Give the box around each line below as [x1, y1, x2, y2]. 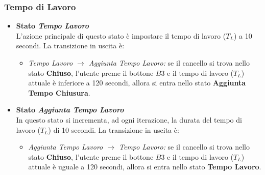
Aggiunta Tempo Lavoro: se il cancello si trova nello [88, 57, 250, 68]
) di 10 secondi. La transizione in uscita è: [48, 124, 179, 135]
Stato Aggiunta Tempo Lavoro [16, 104, 124, 115]
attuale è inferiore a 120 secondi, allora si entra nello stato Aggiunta [28, 77, 246, 88]
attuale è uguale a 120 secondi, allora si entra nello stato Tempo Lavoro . [28, 161, 261, 172]
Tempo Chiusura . [28, 87, 90, 98]
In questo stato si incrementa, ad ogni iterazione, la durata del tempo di [16, 114, 242, 125]
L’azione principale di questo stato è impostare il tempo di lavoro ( [16, 30, 226, 41]
